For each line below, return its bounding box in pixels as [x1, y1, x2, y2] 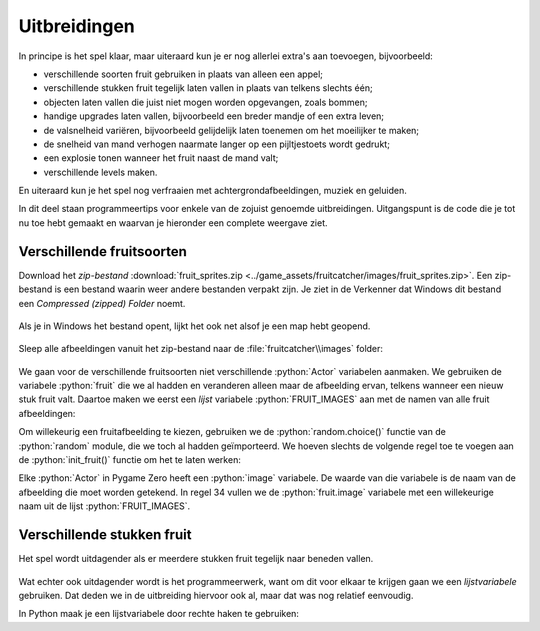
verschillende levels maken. [43, 166, 158, 178]
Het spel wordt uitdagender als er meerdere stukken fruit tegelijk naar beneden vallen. [18, 553, 374, 565]
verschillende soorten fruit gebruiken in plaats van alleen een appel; [43, 68, 324, 80]
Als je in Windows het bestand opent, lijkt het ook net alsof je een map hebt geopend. [18, 320, 371, 332]
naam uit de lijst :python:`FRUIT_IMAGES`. [18, 500, 191, 512]
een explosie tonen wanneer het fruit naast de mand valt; [43, 152, 279, 164]
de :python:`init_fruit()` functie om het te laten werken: [18, 454, 242, 466]
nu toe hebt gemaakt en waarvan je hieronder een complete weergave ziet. [18, 216, 329, 229]
